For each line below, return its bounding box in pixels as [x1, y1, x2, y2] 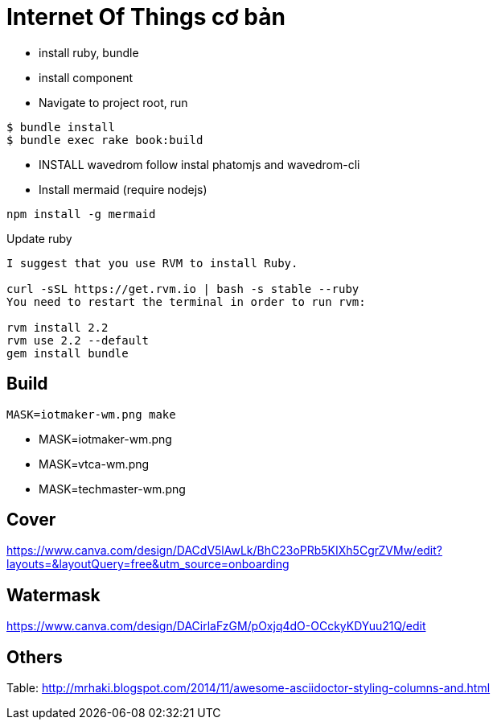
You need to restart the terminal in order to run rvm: [6, 295, 366, 308]
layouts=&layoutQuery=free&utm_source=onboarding [6, 557, 290, 571]
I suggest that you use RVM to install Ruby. [6, 256, 298, 270]
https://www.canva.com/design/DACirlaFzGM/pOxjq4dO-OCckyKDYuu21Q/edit [6, 619, 426, 633]
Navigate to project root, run [39, 95, 188, 109]
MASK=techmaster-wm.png [39, 481, 186, 496]
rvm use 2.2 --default [6, 333, 150, 347]
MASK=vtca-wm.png [39, 456, 150, 471]
